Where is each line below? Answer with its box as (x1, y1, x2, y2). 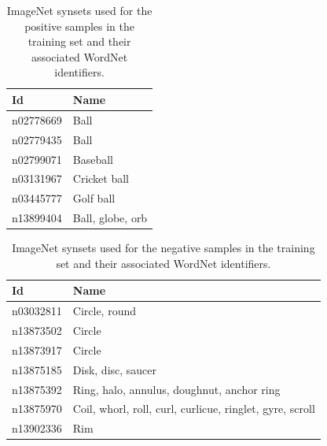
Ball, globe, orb (72, 210, 148, 226)
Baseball (72, 151, 114, 167)
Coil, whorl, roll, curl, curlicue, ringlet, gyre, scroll (72, 400, 315, 417)
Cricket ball (72, 170, 130, 187)
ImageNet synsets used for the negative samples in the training (12, 240, 315, 256)
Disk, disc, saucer (72, 361, 157, 377)
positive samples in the (24, 17, 134, 34)
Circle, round (72, 303, 137, 319)
